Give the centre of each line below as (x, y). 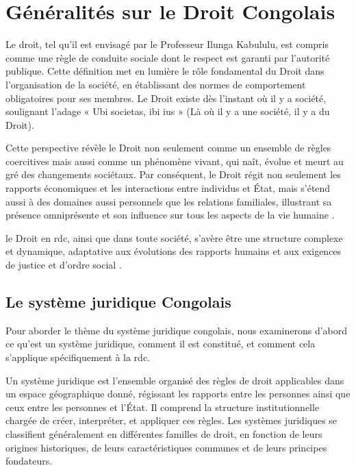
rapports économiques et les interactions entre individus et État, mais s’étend (168, 188)
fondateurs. (29, 461)
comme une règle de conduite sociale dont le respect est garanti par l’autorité (168, 57)
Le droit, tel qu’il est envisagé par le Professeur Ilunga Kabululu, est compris (167, 44)
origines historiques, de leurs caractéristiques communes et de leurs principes (166, 447)
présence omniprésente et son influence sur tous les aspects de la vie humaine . (170, 215)
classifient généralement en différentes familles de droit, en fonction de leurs (164, 433)
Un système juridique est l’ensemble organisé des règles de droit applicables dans (175, 380)
